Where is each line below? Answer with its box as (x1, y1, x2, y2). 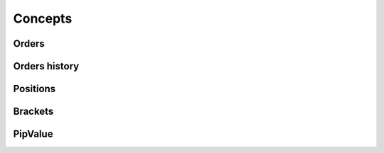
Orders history (13, 60, 80, 72)
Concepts (13, 11, 73, 26)
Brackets (13, 106, 54, 118)
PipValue (13, 128, 53, 140)
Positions (13, 83, 56, 95)
